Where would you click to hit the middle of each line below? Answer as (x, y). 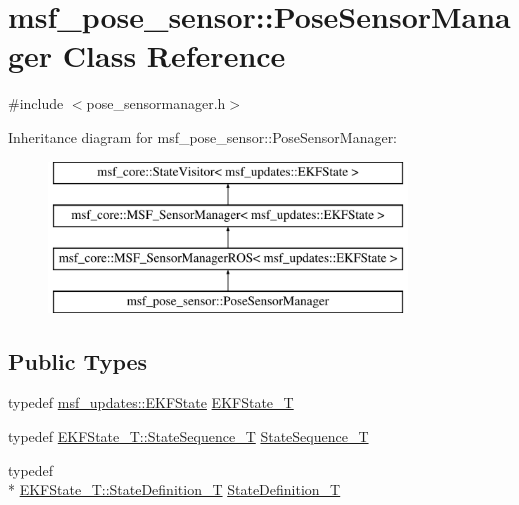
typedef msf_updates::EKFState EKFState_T (151, 402)
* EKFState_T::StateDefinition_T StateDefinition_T (174, 489)
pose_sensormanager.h (156, 103)
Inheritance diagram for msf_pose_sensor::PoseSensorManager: (203, 136)
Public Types (78, 360)
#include (36, 103)
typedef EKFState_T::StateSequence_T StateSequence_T (188, 436)
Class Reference (174, 55)
